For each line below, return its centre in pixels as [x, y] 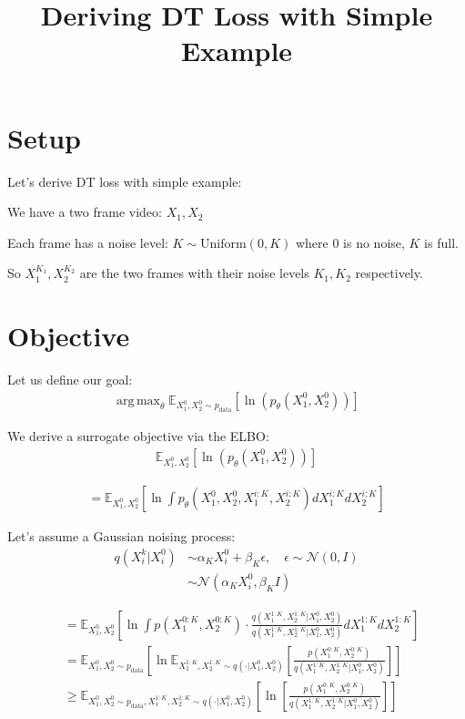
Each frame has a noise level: [88, 242]
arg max [138, 401]
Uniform [223, 244]
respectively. [389, 273]
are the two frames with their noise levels [194, 273]
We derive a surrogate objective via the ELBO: [138, 436]
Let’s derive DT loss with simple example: [125, 181]
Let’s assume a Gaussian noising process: [121, 536]
